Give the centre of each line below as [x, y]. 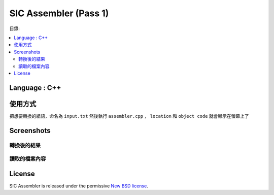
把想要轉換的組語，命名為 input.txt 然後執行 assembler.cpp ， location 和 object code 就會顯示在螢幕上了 [129, 116]
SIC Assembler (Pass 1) [59, 13]
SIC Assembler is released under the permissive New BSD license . [79, 186]
